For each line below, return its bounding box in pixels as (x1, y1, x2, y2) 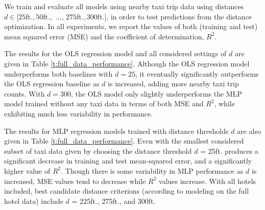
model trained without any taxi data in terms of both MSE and (4, 98, 204, 109)
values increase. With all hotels (159, 175, 256, 186)
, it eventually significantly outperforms (135, 68, 259, 79)
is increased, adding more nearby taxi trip (108, 78, 239, 89)
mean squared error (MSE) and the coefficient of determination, (4, 31, 204, 41)
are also (237, 125, 261, 136)
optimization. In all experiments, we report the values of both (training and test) (4, 21, 258, 32)
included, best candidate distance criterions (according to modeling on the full (4, 185, 249, 196)
